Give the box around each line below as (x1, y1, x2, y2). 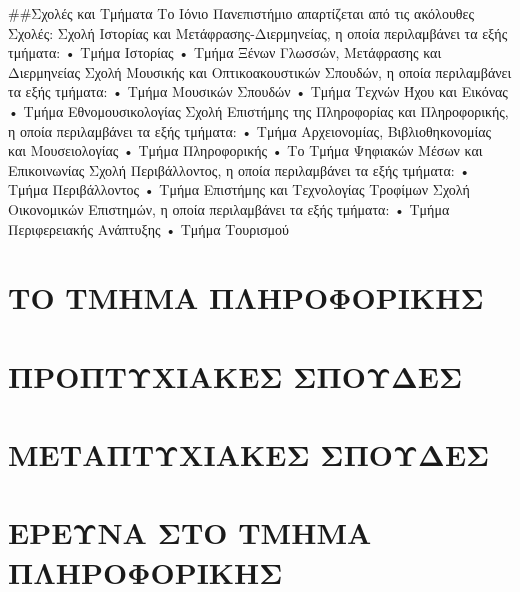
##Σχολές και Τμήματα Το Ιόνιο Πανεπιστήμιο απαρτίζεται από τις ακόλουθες (8, 3, 474, 23)
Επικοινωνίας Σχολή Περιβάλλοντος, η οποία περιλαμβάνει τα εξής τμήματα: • (8, 159, 471, 180)
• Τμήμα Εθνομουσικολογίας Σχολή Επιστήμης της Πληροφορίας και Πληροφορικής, (8, 100, 509, 121)
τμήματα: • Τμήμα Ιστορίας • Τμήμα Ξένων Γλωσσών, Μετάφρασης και (8, 42, 442, 63)
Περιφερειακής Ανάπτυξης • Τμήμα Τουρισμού (8, 218, 289, 239)
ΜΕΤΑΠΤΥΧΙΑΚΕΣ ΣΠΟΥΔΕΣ (8, 434, 490, 475)
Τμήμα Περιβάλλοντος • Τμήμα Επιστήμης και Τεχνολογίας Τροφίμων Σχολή (8, 179, 470, 200)
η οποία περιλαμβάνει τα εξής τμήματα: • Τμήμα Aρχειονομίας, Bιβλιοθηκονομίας (8, 120, 492, 141)
